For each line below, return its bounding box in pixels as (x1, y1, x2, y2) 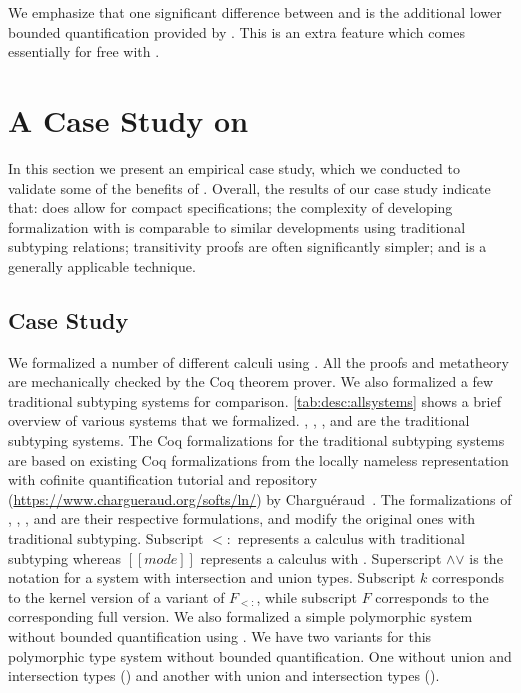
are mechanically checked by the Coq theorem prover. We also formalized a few (8, 371, 494, 392)
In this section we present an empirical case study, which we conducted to (8, 157, 460, 178)
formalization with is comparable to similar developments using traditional (8, 216, 466, 237)
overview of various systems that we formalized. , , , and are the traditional (8, 410, 470, 431)
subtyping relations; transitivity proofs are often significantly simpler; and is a (8, 236, 487, 257)
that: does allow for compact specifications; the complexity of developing (8, 197, 453, 218)
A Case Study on (8, 99, 249, 140)
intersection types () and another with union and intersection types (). (8, 665, 440, 686)
